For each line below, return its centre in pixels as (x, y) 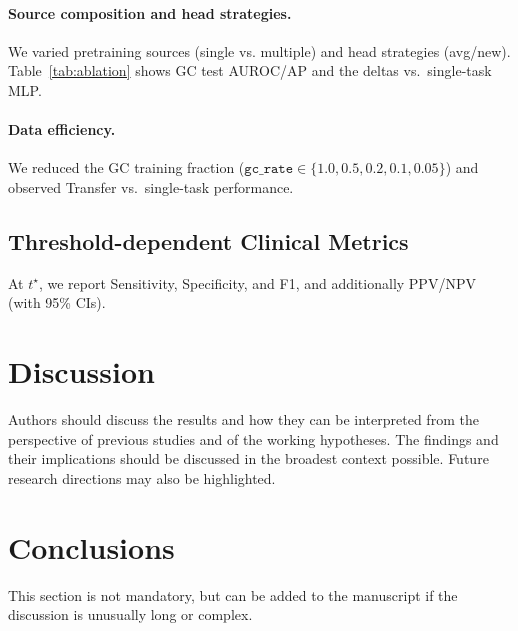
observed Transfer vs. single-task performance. (151, 186)
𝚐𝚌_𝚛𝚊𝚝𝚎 (269, 169)
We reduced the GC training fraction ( (126, 167)
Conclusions (91, 546)
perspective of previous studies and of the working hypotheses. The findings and (253, 438)
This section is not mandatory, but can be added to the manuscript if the (233, 594)
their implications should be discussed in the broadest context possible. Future (248, 458)
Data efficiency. (62, 129)
